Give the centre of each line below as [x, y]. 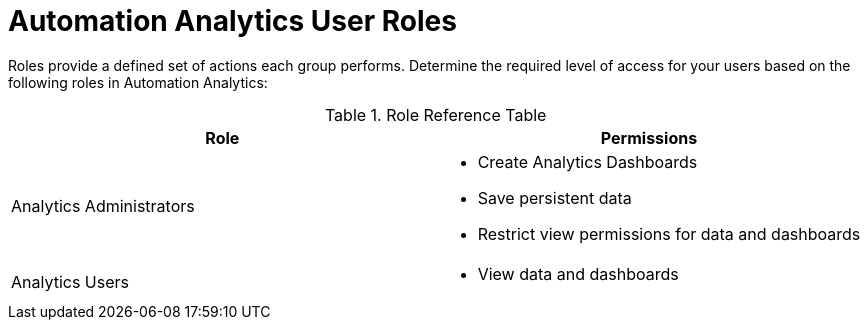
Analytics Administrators [103, 205]
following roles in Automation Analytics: [138, 82]
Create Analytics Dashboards [587, 161]
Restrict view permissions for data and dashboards [669, 233]
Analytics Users [70, 281]
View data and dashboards [578, 273]
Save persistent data [554, 197]
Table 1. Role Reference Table [435, 114]
